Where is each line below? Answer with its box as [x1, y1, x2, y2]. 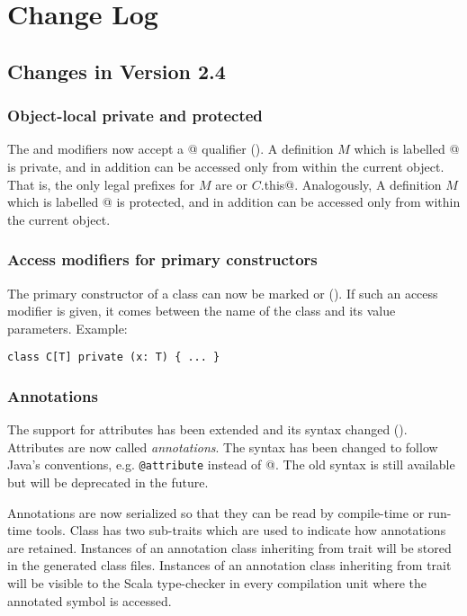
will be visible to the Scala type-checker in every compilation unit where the [7, 574, 427, 593]
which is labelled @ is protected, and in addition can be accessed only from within [7, 192, 461, 211]
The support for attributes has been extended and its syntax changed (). [7, 420, 408, 439]
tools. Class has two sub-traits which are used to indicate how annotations [35, 521, 446, 540]
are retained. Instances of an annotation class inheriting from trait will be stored [7, 538, 452, 557]
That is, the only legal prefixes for [7, 174, 195, 193]
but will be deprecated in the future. [7, 473, 209, 492]
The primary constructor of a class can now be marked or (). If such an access [7, 283, 438, 302]
